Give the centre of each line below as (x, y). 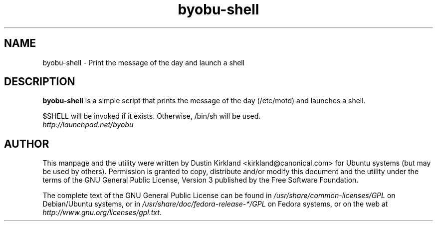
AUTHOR (27, 144)
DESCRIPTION (40, 82)
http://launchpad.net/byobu (88, 125)
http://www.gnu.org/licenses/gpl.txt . (102, 213)
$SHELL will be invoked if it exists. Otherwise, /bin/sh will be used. (152, 116)
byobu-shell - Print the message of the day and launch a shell (144, 62)
